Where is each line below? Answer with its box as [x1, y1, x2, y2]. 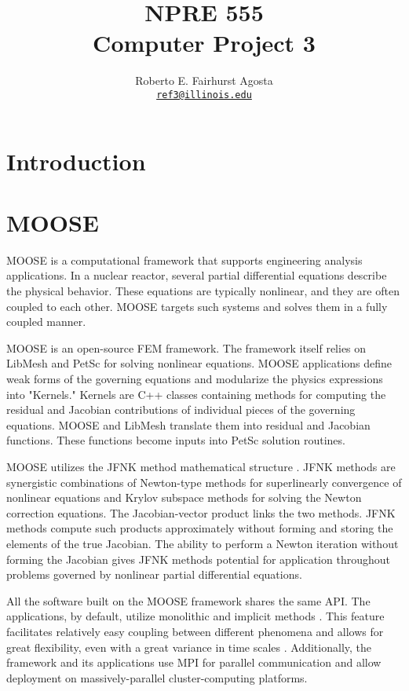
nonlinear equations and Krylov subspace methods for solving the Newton [6, 489, 362, 506]
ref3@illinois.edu [156, 89, 252, 101]
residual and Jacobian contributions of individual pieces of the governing [6, 401, 356, 418]
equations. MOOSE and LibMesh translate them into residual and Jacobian [6, 416, 371, 433]
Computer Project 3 [93, 27, 316, 59]
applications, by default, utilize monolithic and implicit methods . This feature [6, 608, 385, 624]
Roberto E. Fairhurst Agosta [135, 72, 273, 89]
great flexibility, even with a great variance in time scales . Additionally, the [6, 638, 372, 655]
